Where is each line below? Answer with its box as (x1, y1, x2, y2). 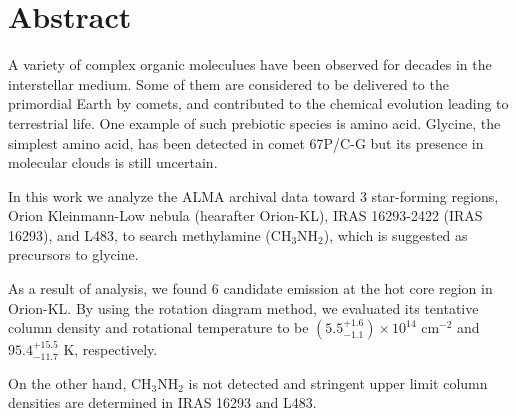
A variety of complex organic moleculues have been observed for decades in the (8, 54, 492, 75)
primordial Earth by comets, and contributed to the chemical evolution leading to (8, 93, 509, 114)
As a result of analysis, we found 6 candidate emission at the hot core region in (8, 278, 493, 299)
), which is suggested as (323, 224, 468, 245)
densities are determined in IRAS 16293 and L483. (8, 392, 317, 413)
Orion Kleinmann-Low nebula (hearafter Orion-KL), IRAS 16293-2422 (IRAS (8, 205, 483, 226)
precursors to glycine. (8, 244, 139, 265)
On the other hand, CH (8, 372, 152, 393)
